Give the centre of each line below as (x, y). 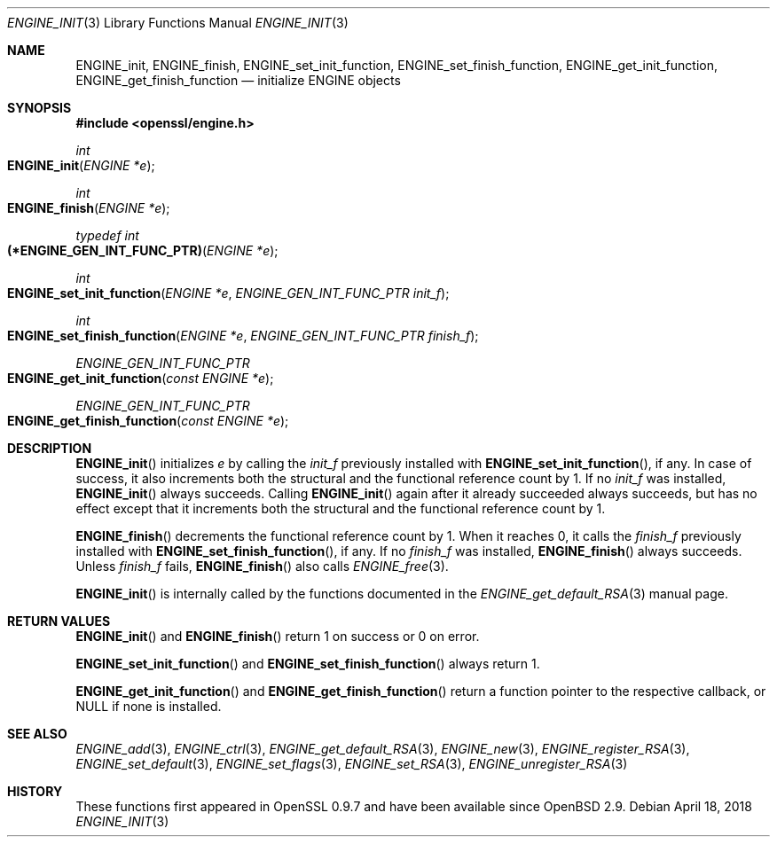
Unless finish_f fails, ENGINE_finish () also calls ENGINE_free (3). (262, 566)
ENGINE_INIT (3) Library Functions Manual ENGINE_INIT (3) (178, 23)
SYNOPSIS (39, 108)
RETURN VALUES (59, 621)
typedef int (107, 235)
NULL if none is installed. (149, 706)
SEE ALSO (37, 734)
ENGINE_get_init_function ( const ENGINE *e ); (141, 378)
